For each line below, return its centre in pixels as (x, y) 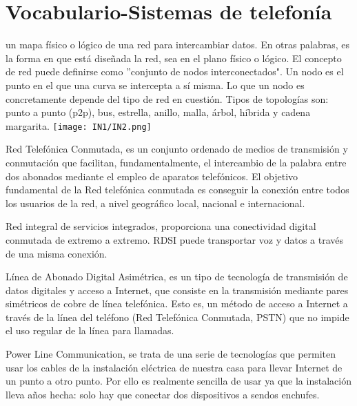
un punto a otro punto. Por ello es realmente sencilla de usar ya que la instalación (178, 381)
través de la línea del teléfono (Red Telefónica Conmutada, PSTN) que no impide (177, 317)
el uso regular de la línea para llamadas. (90, 330)
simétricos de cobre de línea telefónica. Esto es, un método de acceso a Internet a (177, 303)
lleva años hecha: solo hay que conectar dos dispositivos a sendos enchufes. (163, 394)
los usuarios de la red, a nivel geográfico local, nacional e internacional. (155, 203)
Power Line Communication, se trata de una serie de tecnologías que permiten (171, 354)
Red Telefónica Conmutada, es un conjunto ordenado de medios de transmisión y (177, 149)
